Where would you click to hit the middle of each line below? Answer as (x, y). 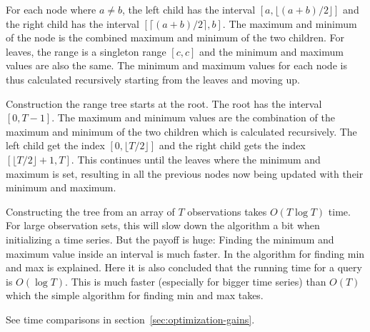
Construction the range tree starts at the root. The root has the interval (164, 103)
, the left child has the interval (189, 9)
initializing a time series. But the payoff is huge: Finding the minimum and (170, 239)
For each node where (51, 9)
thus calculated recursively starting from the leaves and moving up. (153, 79)
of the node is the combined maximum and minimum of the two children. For (175, 37)
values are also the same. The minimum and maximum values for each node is (176, 65)
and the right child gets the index (232, 145)
